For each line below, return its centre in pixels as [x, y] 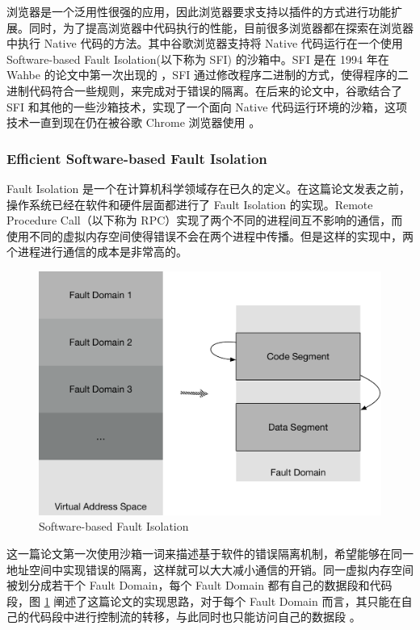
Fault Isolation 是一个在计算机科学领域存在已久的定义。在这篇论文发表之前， [209, 188]
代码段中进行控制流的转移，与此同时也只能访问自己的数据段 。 [195, 617]
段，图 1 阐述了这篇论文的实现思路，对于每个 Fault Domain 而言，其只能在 [204, 601]
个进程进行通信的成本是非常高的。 [97, 252]
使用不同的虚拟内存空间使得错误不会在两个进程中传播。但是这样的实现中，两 [210, 235]
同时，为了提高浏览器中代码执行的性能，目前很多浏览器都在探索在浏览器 [221, 27]
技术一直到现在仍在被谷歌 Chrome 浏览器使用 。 [134, 122]
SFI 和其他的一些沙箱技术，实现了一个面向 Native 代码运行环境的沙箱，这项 [207, 106]
